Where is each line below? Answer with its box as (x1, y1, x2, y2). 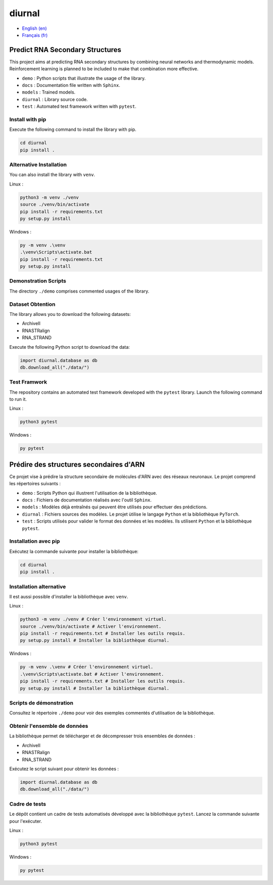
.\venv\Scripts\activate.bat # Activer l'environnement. (20, 671, 164, 677)
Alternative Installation (9, 161, 67, 168)
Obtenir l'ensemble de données (9, 723, 88, 730)
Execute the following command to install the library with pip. (9, 126, 136, 132)
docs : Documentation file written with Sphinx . (22, 82, 121, 88)
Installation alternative (9, 583, 66, 590)
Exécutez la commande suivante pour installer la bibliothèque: (9, 548, 139, 554)
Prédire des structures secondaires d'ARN (9, 460, 145, 469)
